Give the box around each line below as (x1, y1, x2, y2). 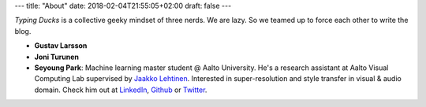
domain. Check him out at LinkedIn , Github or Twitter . (34, 85, 207, 94)
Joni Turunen (34, 52, 79, 61)
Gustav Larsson (34, 41, 88, 50)
